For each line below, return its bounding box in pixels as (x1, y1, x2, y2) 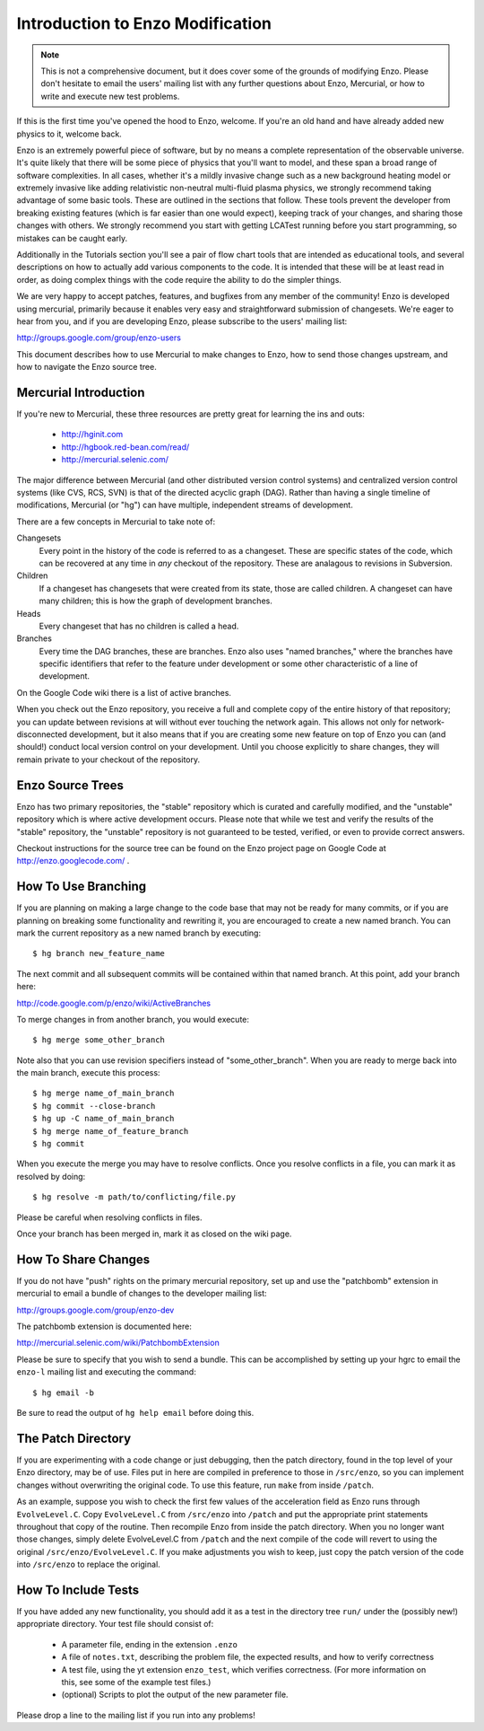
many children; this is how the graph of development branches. (39, 595, 272, 606)
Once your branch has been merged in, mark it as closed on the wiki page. (16, 1228, 292, 1239)
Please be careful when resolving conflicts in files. (16, 1212, 203, 1223)
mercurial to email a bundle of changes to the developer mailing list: (16, 1288, 268, 1299)
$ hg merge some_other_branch (32, 1035, 166, 1045)
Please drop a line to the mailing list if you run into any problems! (16, 1709, 255, 1720)
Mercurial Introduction (16, 384, 145, 400)
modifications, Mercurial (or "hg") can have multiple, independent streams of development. (16, 499, 353, 511)
